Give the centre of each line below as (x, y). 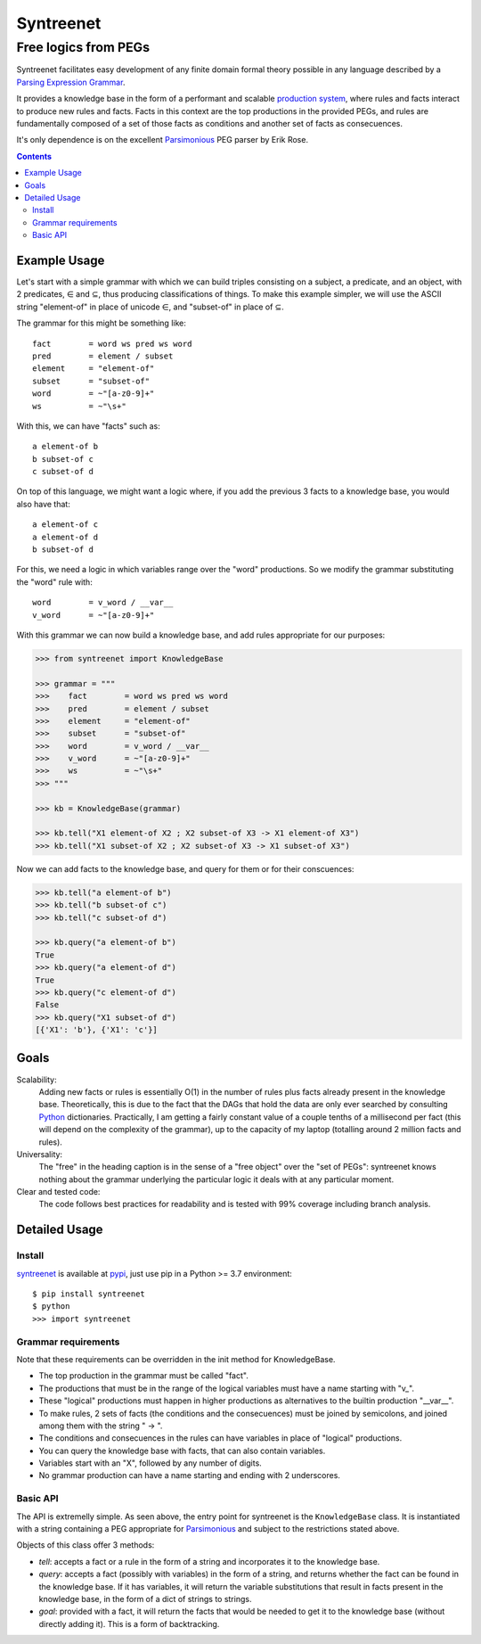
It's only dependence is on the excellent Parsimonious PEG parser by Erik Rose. (163, 140)
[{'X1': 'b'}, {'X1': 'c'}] (96, 1030)
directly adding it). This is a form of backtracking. (129, 1623)
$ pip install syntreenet (89, 1294)
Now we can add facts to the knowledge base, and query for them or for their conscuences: (185, 868)
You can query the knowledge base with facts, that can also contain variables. (182, 1451)
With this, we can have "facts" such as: (88, 426)
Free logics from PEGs (83, 47)
